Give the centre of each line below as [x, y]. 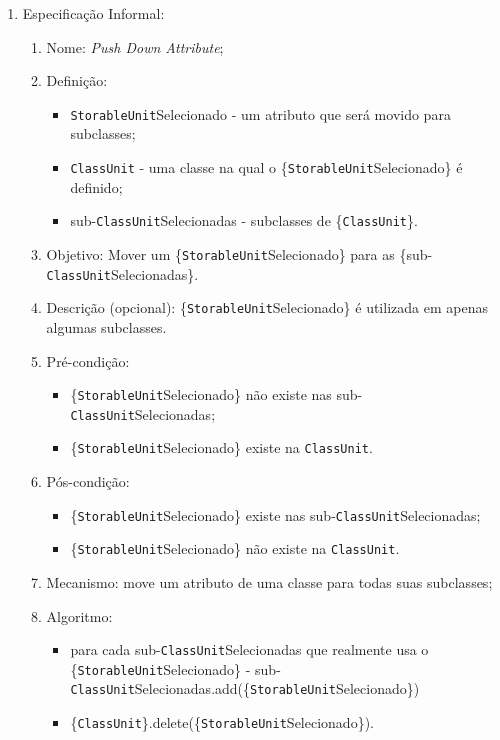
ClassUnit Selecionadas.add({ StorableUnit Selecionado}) [245, 688]
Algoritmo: [79, 615]
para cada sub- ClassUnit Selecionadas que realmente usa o [249, 649]
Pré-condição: [88, 360]
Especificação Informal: [93, 13]
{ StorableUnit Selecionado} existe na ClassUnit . [221, 447]
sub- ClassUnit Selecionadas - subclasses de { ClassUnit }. [244, 220]
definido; [96, 186]
